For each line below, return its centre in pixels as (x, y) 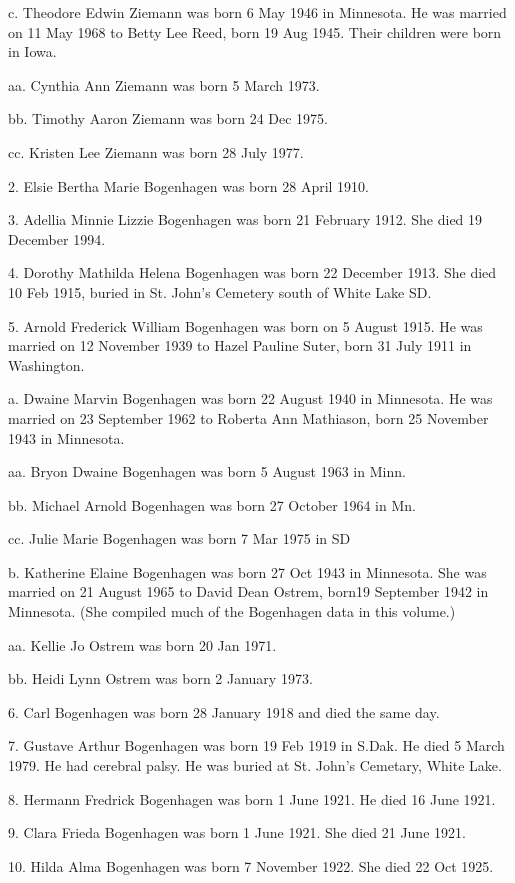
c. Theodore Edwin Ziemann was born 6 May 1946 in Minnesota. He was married (257, 12)
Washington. (46, 364)
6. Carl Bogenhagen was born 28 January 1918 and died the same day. (224, 711)
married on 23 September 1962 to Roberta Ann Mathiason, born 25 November (248, 417)
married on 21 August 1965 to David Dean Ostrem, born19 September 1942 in (248, 591)
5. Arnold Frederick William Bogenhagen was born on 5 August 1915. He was (245, 325)
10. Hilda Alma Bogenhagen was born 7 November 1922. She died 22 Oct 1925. (251, 865)
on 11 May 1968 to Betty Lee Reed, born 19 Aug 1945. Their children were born (255, 31)
